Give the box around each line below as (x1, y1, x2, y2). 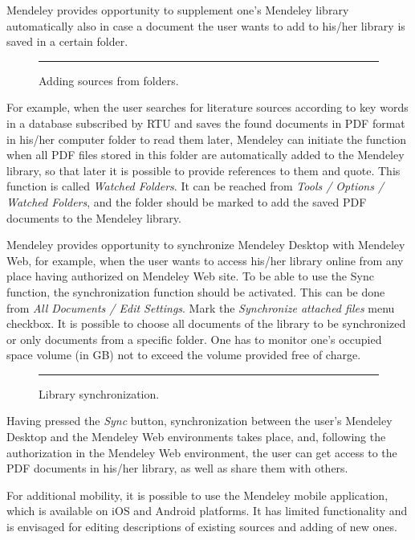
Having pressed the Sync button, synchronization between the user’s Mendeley (6, 412, 393, 429)
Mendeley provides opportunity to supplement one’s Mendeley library (6, 2, 349, 18)
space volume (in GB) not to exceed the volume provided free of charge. (6, 346, 361, 363)
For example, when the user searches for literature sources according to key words (6, 99, 409, 116)
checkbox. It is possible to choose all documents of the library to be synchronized (6, 315, 406, 332)
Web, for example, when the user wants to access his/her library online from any (6, 252, 404, 268)
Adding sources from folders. (39, 72, 179, 88)
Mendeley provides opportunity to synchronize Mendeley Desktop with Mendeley (6, 236, 405, 253)
